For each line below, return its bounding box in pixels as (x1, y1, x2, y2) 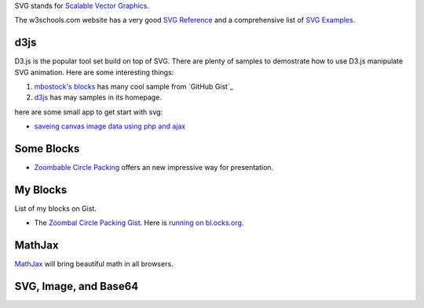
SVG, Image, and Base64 (14, 280, 139, 293)
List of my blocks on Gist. (14, 204, 97, 213)
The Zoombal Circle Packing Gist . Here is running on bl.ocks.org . (34, 218, 244, 227)
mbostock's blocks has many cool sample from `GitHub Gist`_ (34, 82, 233, 92)
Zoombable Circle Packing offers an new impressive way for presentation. (34, 163, 274, 172)
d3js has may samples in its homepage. (34, 92, 163, 102)
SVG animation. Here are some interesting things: (14, 67, 174, 77)
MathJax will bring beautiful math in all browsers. (14, 259, 174, 269)
